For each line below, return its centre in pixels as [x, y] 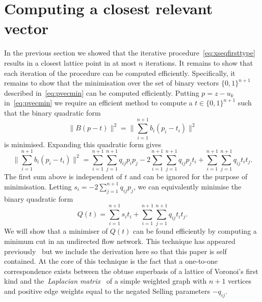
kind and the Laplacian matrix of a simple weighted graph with [106, 281]
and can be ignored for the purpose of [189, 176]
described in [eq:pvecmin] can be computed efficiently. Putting [102, 92]
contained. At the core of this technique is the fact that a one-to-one [111, 261]
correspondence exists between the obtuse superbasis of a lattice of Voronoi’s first [131, 271]
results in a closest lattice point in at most [70, 62]
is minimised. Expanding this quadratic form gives [83, 144]
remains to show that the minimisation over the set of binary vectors [112, 83]
